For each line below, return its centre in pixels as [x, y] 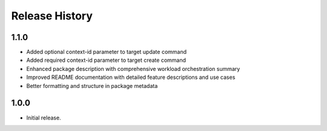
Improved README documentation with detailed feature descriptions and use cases [131, 77]
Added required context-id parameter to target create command [106, 60]
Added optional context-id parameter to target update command [107, 52]
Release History [52, 16]
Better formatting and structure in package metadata [92, 86]
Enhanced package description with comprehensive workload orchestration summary [133, 69]
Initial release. [44, 118]
